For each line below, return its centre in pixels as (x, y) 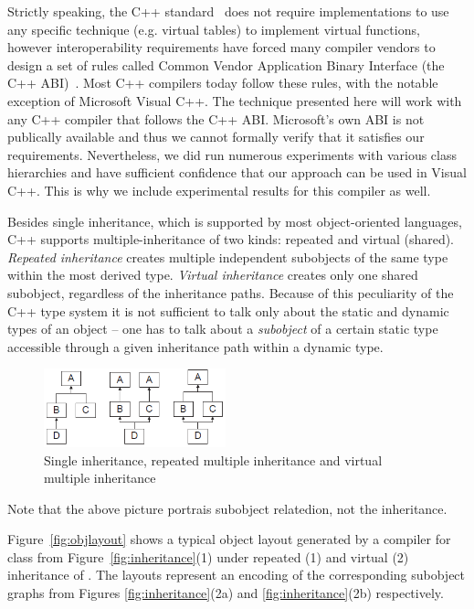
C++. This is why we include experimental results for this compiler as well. (219, 190)
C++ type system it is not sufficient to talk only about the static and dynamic (228, 310)
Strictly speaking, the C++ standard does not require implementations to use (228, 11)
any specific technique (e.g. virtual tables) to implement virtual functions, (214, 29)
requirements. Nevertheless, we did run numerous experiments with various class (232, 154)
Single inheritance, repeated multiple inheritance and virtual (213, 459)
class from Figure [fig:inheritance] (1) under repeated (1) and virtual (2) (208, 556)
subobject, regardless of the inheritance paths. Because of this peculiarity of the (231, 292)
